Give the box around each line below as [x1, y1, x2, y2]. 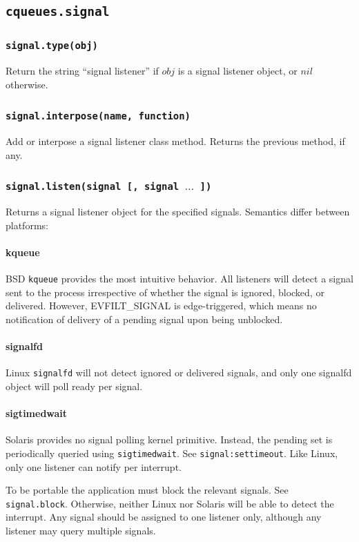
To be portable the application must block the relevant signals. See [6, 483, 289, 497]
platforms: [6, 217, 48, 232]
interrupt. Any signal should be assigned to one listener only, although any [6, 510, 322, 524]
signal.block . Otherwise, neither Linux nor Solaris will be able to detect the [6, 496, 334, 510]
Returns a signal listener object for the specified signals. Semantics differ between [6, 204, 350, 219]
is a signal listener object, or [177, 64, 298, 78]
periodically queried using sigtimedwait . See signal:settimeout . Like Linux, [6, 445, 338, 460]
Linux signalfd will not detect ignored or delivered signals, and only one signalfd [6, 365, 352, 380]
